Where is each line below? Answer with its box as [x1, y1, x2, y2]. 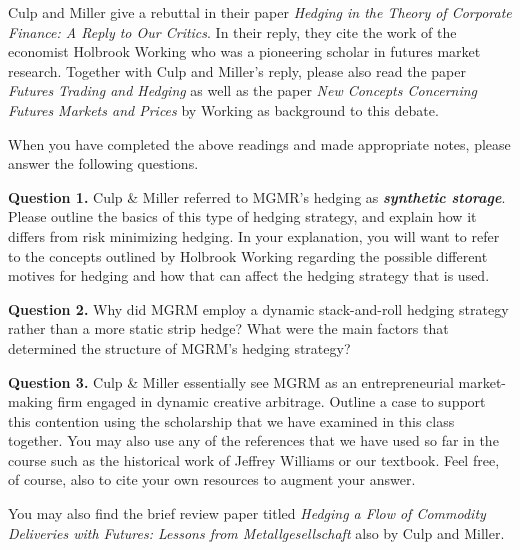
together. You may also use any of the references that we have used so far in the [8, 430, 499, 451]
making [8, 391, 53, 412]
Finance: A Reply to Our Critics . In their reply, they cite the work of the [8, 21, 457, 42]
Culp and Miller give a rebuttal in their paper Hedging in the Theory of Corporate [8, 2, 512, 22]
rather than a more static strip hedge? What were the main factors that [8, 318, 449, 339]
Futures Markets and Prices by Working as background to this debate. [8, 99, 439, 120]
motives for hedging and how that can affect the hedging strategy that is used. [8, 265, 490, 286]
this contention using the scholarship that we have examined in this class [8, 410, 455, 431]
